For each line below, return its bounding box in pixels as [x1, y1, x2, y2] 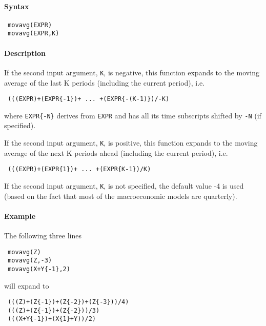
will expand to [4, 280, 49, 291]
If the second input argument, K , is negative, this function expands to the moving [4, 67, 259, 77]
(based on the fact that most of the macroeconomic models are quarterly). [4, 190, 237, 201]
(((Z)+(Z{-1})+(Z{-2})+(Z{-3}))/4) [8, 298, 129, 306]
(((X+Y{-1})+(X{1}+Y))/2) [8, 315, 96, 323]
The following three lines [4, 230, 82, 241]
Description [4, 47, 46, 58]
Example [4, 210, 36, 221]
